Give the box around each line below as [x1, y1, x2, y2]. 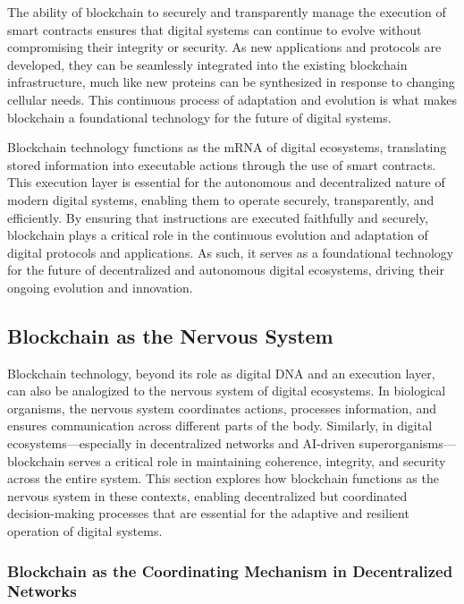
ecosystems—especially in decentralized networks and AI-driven [7, 434, 355, 453]
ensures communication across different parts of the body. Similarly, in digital [7, 416, 433, 435]
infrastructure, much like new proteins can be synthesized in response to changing [7, 72, 455, 91]
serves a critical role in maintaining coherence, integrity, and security [68, 451, 446, 470]
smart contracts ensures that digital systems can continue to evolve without [7, 20, 422, 38]
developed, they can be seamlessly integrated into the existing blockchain [7, 55, 408, 73]
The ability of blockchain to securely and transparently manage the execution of [7, 3, 446, 21]
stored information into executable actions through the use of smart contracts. [7, 155, 436, 174]
